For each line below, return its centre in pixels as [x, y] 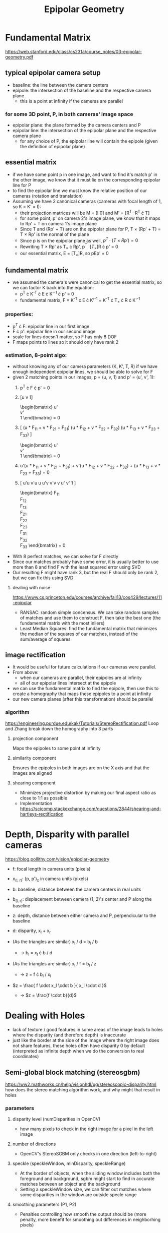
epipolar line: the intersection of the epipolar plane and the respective [85, 131]
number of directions [34, 1144]
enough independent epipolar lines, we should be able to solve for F [83, 372]
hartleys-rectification [42, 814]
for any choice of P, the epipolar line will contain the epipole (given [89, 141]
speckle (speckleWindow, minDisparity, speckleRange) [69, 1163]
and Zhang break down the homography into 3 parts [59, 728]
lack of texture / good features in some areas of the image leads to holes [88, 1030]
